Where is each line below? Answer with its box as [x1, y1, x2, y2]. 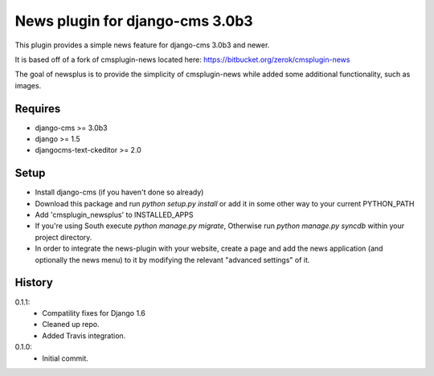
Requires [14, 101, 61, 116]
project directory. [35, 232, 92, 242]
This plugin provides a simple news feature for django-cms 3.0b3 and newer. [14, 40, 270, 50]
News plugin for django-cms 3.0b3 [14, 12, 253, 30]
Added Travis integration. [42, 330, 126, 341]
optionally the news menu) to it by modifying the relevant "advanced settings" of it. [35, 255, 310, 264]
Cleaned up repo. [42, 320, 100, 329]
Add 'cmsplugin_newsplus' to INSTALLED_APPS [35, 210, 194, 220]
